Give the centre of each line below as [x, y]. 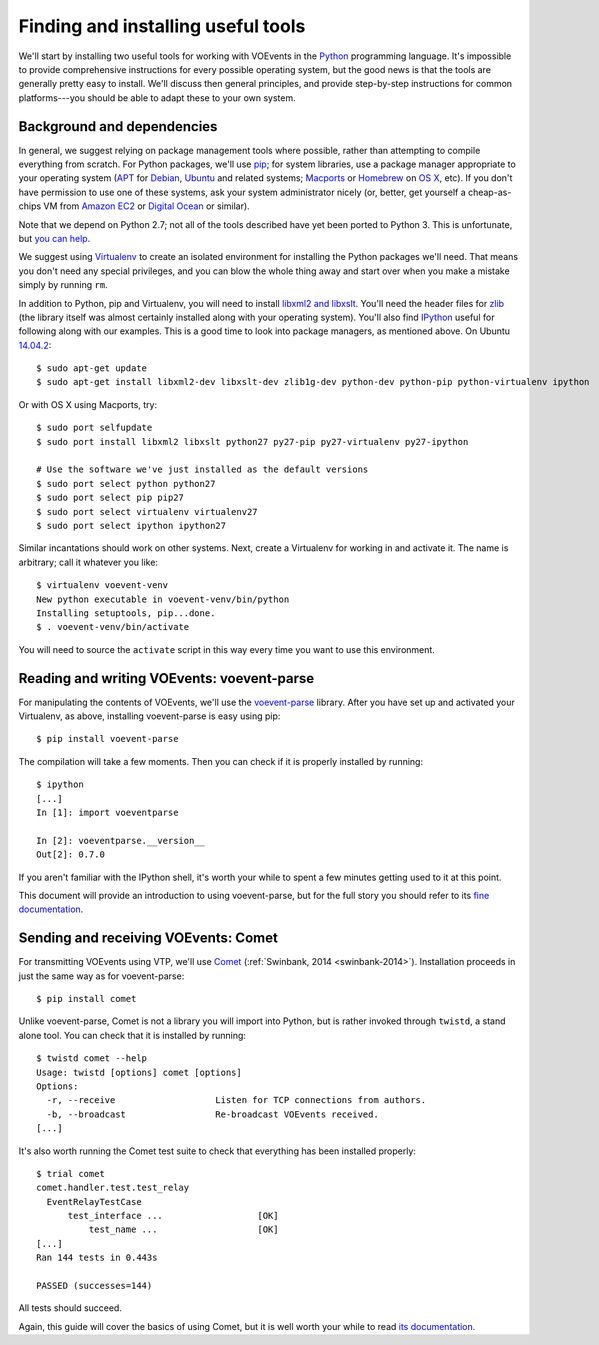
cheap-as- [489, 192]
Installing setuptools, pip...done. [126, 613]
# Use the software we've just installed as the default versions [202, 469]
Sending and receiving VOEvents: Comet [148, 938]
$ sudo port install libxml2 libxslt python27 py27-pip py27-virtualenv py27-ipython [252, 441]
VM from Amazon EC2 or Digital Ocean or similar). [146, 206]
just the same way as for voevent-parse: [101, 976]
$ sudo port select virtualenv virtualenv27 [147, 511]
